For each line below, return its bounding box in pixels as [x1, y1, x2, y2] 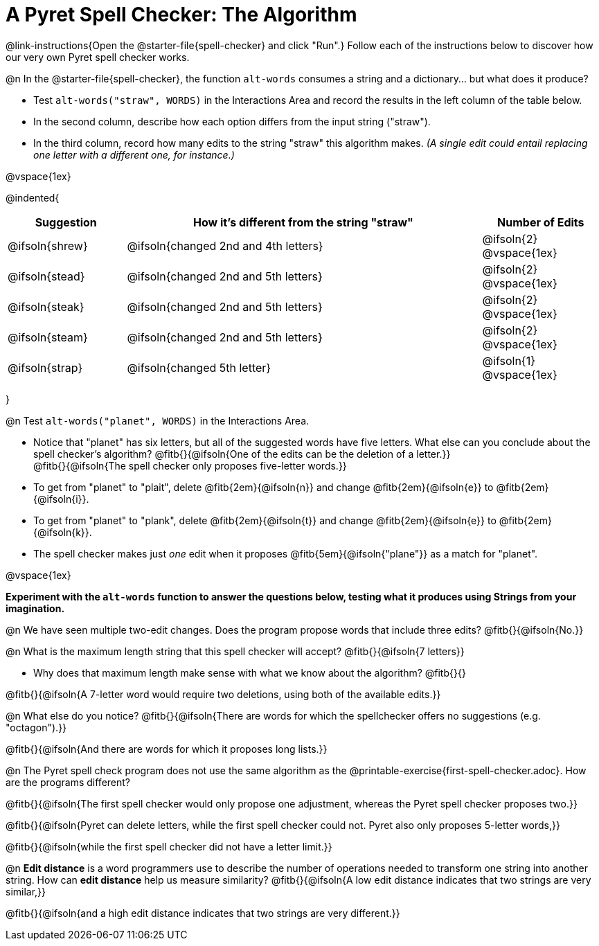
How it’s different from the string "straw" [193, 215, 413, 229]
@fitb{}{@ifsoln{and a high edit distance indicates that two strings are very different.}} [6, 907, 400, 919]
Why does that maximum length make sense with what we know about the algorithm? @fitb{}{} [33, 666, 466, 679]
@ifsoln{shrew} [8, 238, 88, 253]
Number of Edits [497, 215, 584, 229]
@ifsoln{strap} [8, 360, 83, 375]
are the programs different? [6, 776, 131, 788]
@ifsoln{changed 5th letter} [127, 360, 271, 375]
